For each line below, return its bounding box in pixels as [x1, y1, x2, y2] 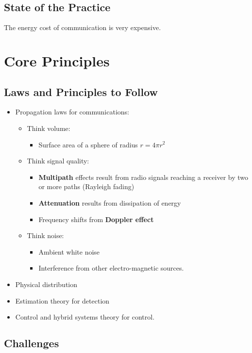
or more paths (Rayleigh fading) [38, 181, 134, 192]
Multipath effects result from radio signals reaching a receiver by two [38, 172, 249, 182]
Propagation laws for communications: [15, 107, 129, 117]
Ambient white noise [38, 246, 100, 257]
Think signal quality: [27, 156, 89, 166]
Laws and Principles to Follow [4, 84, 158, 99]
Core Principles [4, 50, 110, 70]
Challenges [4, 336, 59, 351]
